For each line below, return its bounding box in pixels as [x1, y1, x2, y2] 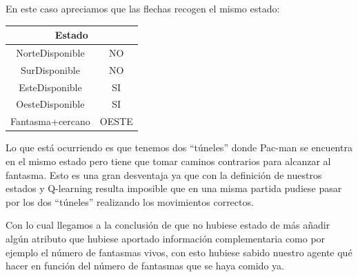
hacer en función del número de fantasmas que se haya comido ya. [6, 258, 284, 273]
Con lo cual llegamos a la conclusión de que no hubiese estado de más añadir [6, 218, 330, 232]
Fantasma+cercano [10, 114, 90, 128]
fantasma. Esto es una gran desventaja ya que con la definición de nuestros [6, 167, 322, 182]
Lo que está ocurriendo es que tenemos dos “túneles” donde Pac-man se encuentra [6, 140, 352, 155]
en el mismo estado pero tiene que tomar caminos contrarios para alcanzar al [6, 154, 331, 168]
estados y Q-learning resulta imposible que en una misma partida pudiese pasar [6, 181, 342, 195]
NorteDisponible [16, 45, 85, 59]
